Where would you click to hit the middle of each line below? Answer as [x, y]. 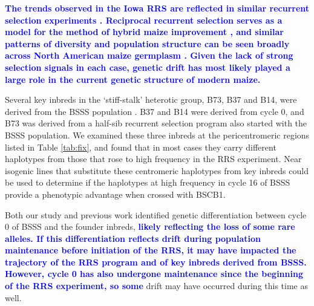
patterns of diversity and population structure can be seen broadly [147, 43]
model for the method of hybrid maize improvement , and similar [144, 32]
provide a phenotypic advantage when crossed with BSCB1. [115, 194]
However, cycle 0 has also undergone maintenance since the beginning [154, 274]
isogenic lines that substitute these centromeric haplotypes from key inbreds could [157, 170]
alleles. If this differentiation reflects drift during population [133, 238]
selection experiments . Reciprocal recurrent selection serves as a [144, 20]
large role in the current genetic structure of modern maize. [133, 79]
